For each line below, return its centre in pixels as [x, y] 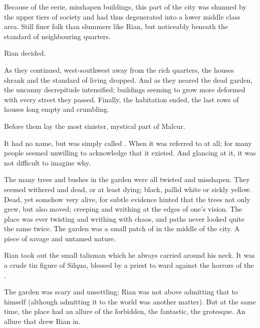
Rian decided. [25, 53]
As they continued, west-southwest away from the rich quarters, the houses [119, 69]
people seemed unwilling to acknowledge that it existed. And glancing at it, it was [130, 153]
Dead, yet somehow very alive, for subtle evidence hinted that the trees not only [127, 199]
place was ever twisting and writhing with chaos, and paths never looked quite [124, 218]
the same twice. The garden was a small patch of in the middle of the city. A [122, 228]
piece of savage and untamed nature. [60, 238]
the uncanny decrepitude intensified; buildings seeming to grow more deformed [125, 90]
